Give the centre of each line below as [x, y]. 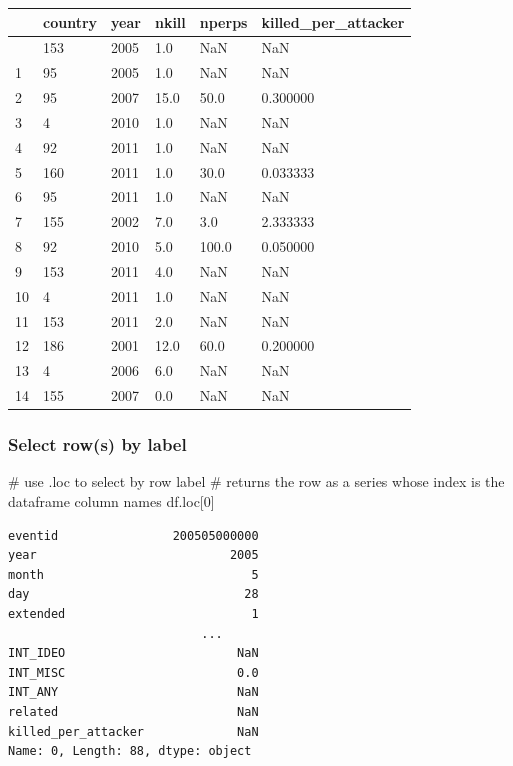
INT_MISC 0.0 [133, 672]
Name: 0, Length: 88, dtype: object [130, 751]
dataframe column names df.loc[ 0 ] [111, 501]
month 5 [133, 574]
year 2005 [133, 555]
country [70, 21]
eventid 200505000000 [133, 535]
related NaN [133, 712]
